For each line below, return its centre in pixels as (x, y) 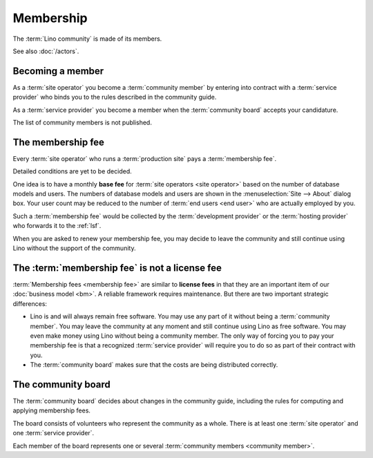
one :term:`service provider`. (54, 433)
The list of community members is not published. (82, 123)
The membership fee (59, 142)
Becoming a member (58, 71)
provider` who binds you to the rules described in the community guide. (115, 97)
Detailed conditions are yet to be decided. (73, 171)
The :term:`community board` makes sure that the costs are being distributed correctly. (154, 365)
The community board (61, 384)
